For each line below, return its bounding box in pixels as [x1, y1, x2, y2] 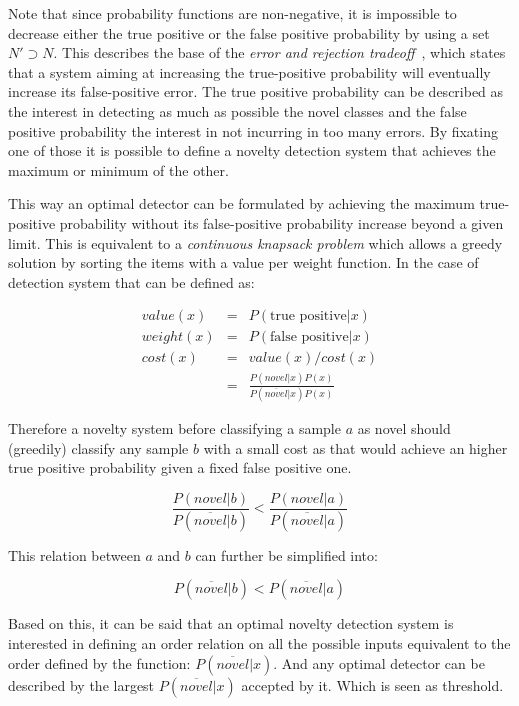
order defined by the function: [8, 652, 191, 673]
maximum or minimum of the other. [8, 159, 229, 180]
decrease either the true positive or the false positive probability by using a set [8, 22, 490, 43]
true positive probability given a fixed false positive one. [8, 457, 352, 478]
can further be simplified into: [195, 544, 378, 565]
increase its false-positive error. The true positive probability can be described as [8, 81, 504, 102]
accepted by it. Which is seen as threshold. [241, 674, 504, 695]
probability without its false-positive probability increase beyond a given [59, 212, 504, 233]
